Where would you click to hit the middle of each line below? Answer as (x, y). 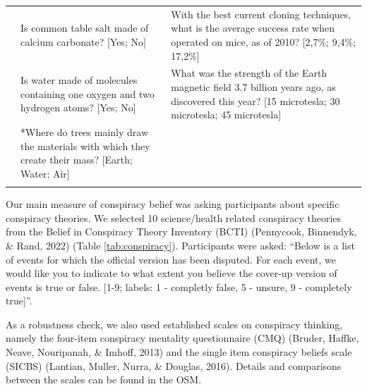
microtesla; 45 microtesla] (226, 115)
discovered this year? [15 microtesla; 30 (255, 100)
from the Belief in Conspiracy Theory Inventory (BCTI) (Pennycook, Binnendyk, (181, 231)
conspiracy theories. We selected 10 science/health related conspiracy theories (174, 217)
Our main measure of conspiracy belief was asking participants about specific (173, 204)
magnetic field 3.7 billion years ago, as (253, 86)
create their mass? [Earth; (77, 160)
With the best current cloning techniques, (261, 14)
